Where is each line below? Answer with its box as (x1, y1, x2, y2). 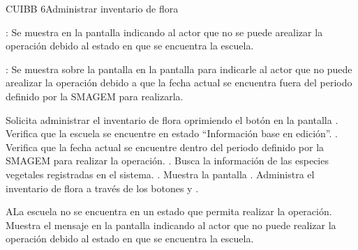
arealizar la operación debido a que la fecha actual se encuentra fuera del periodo (6, 75, 352, 90)
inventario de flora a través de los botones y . (6, 180, 199, 195)
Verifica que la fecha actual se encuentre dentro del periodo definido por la (6, 139, 325, 154)
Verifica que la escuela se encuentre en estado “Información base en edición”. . (6, 126, 338, 141)
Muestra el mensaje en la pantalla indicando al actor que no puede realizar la (6, 217, 336, 232)
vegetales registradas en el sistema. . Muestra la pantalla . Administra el (6, 166, 315, 181)
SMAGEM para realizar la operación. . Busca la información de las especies (6, 153, 329, 168)
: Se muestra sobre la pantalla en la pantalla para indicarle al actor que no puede (6, 61, 352, 76)
